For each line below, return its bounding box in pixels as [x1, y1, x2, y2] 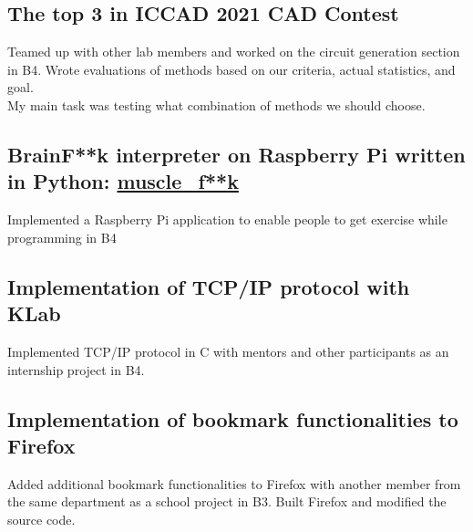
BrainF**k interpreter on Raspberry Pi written [7, 140, 466, 168]
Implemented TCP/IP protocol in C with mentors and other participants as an [7, 341, 449, 360]
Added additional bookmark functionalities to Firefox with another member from [7, 474, 461, 493]
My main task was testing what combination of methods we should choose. [7, 95, 426, 114]
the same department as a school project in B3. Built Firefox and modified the [7, 492, 447, 511]
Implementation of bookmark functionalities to [7, 404, 458, 433]
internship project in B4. [7, 360, 145, 379]
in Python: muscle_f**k [7, 167, 239, 195]
